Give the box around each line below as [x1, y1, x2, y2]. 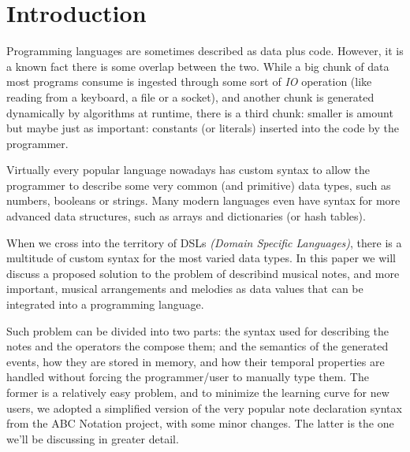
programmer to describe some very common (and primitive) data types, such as [6, 176, 391, 193]
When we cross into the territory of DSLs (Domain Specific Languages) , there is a [6, 234, 402, 250]
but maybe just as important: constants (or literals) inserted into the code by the [6, 120, 400, 136]
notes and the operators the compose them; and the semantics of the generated [6, 338, 389, 354]
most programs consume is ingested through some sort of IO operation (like [6, 73, 372, 90]
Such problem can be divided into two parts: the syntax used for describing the [6, 322, 389, 339]
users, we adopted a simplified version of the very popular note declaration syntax [6, 399, 402, 416]
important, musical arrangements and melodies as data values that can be [6, 280, 363, 297]
